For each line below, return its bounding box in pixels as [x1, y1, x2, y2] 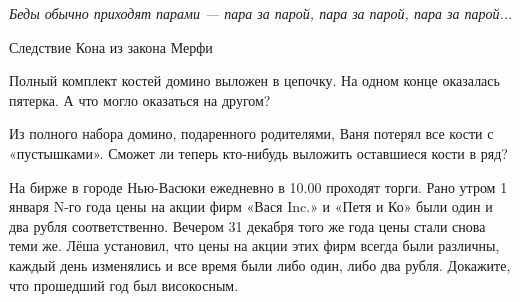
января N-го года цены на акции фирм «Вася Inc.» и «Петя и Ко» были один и [9, 196, 493, 217]
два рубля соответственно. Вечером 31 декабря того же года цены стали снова [9, 215, 486, 236]
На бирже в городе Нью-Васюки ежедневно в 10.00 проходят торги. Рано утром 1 [9, 176, 508, 197]
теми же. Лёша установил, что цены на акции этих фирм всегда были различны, [9, 235, 500, 256]
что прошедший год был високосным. [9, 274, 239, 295]
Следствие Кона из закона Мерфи [9, 36, 213, 57]
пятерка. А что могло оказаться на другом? [9, 89, 271, 110]
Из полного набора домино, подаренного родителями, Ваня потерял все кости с [9, 123, 494, 144]
